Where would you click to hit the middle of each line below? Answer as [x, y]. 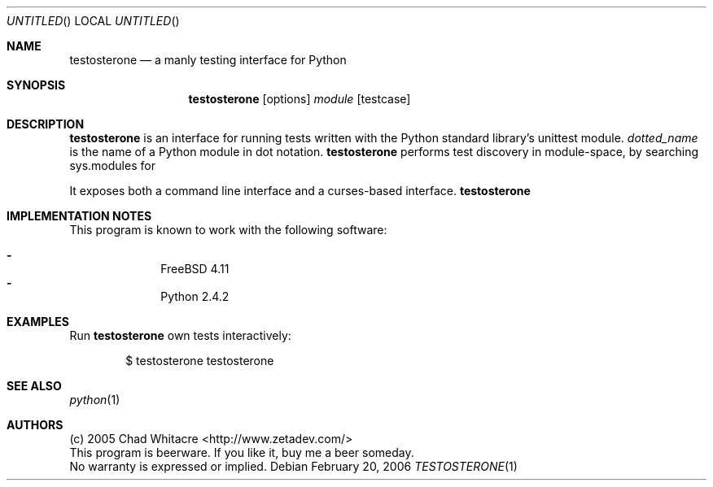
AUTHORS [35, 425]
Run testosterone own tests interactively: [180, 335]
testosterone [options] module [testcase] [300, 99]
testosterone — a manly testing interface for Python [208, 60]
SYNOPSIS [36, 85]
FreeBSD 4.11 [195, 269]
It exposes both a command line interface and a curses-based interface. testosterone [300, 191]
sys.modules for [112, 165]
